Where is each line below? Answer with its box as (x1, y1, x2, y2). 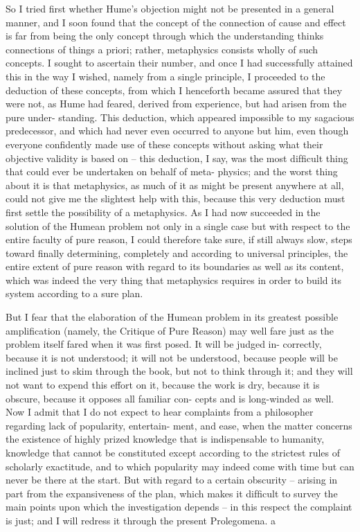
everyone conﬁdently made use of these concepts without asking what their (6, 136, 323, 151)
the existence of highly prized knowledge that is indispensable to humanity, (6, 432, 325, 446)
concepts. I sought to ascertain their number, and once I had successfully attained (6, 55, 353, 70)
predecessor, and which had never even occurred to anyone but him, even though (6, 123, 349, 138)
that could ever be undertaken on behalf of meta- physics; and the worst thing (6, 164, 338, 179)
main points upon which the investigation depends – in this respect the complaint (6, 499, 352, 514)
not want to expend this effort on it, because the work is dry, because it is (6, 378, 320, 392)
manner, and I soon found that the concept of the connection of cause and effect (6, 15, 346, 29)
